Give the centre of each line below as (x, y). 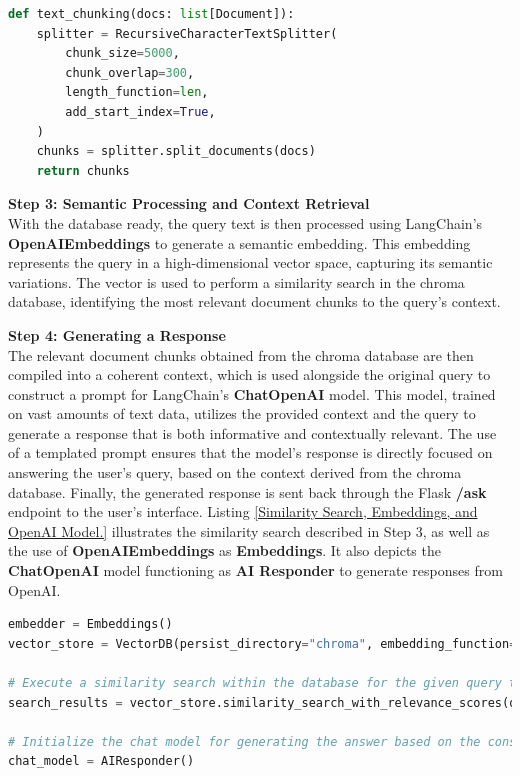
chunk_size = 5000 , (122, 53)
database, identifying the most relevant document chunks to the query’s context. (254, 301)
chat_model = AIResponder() (101, 761)
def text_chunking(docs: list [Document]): (151, 14)
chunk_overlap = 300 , (130, 72)
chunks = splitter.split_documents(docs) (176, 151)
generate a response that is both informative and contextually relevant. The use (252, 432)
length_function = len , (137, 92)
